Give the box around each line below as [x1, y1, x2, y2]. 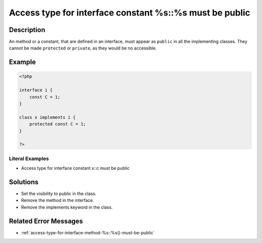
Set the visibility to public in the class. [21, 191, 97, 196]
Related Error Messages [9, 217, 83, 225]
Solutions [9, 178, 39, 186]
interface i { [19, 87, 53, 93]
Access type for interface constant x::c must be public [21, 165, 130, 171]
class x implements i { [19, 114, 76, 120]
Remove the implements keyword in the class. [21, 204, 113, 210]
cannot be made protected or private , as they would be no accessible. [9, 45, 157, 51]
